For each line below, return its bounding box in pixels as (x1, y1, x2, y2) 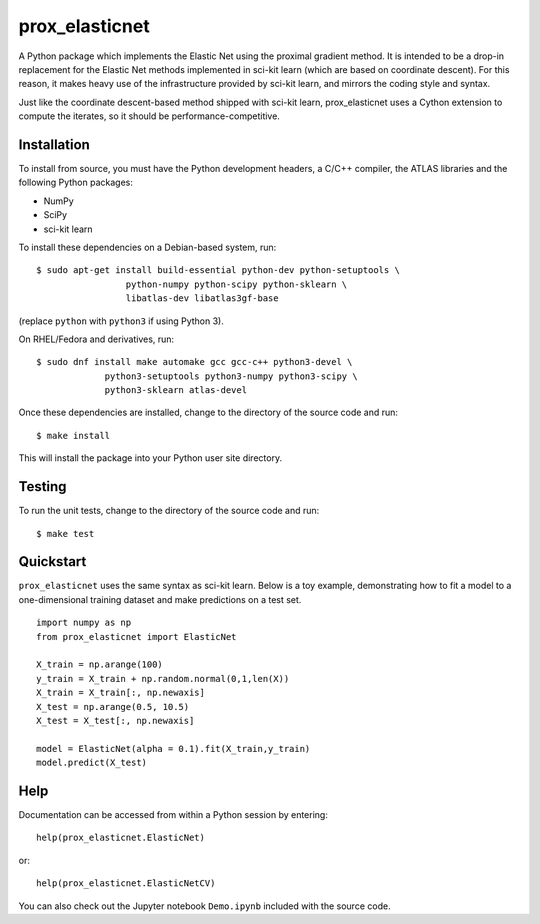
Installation (18, 136, 90, 153)
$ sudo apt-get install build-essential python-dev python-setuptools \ (36, 265, 400, 276)
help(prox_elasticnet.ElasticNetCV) (36, 878, 216, 889)
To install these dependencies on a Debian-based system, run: (18, 241, 277, 253)
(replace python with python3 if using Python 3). (18, 315, 224, 327)
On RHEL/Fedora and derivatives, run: (18, 333, 175, 345)
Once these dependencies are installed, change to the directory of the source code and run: (18, 406, 399, 419)
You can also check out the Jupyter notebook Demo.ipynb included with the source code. (18, 900, 391, 912)
